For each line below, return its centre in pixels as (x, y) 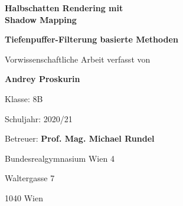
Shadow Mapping (41, 19)
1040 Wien (24, 197)
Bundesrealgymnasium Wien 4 (60, 158)
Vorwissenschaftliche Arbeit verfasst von (78, 59)
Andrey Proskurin (43, 79)
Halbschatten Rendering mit (64, 8)
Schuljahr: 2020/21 (39, 118)
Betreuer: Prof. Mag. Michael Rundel (80, 138)
